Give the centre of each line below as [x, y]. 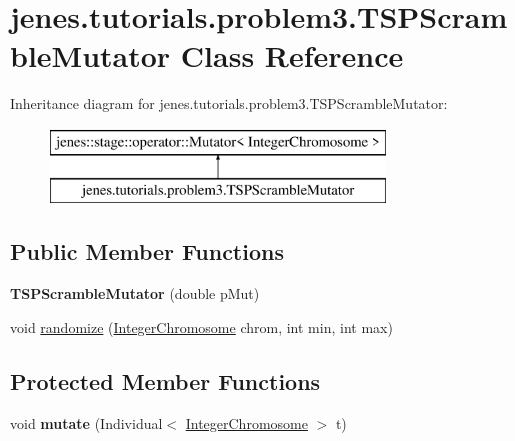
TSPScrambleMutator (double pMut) [135, 293]
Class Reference [292, 55]
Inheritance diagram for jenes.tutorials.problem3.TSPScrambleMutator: [229, 103]
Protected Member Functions [165, 380]
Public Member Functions [147, 251]
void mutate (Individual [86, 422]
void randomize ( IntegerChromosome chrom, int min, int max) [201, 326]
